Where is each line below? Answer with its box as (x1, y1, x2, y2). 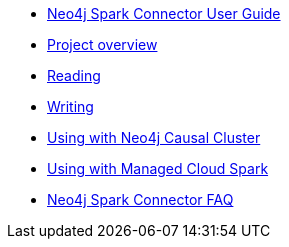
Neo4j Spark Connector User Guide (47, 5, 281, 22)
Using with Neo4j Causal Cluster (47, 129, 261, 146)
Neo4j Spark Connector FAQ (47, 191, 234, 208)
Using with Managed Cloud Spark (47, 160, 269, 177)
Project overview (47, 36, 158, 53)
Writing (47, 98, 94, 115)
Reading (47, 67, 101, 84)
